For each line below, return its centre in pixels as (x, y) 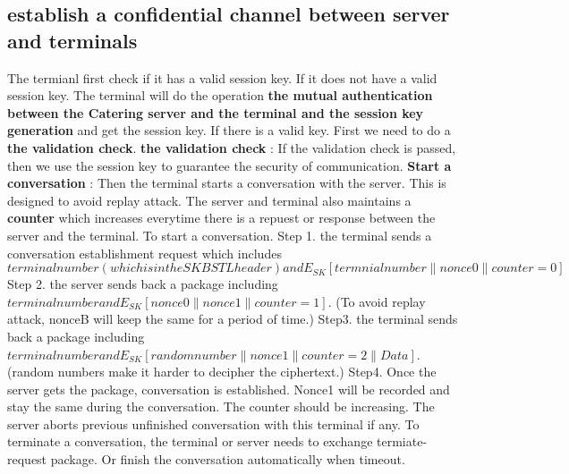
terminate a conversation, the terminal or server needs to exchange (190, 441)
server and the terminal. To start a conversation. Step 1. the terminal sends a (220, 235)
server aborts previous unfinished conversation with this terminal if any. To (213, 423)
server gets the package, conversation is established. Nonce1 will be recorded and (229, 389)
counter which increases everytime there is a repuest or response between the (221, 218)
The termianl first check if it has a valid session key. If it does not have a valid (222, 77)
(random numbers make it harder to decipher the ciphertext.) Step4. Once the (222, 372)
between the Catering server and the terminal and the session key (216, 112)
